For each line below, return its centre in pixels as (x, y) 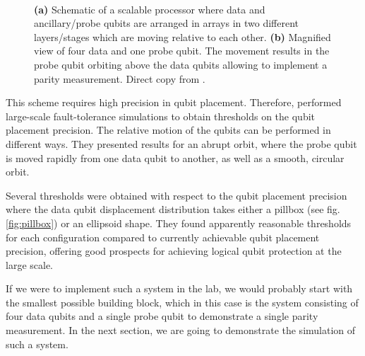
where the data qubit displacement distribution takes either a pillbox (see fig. (173, 209)
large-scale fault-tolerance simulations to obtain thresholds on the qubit (161, 116)
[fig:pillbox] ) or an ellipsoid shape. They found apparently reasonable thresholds (179, 223)
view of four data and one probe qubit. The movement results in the (182, 51)
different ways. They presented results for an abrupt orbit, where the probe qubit (181, 143)
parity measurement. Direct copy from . (120, 78)
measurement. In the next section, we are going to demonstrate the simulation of (181, 330)
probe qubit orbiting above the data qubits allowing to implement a (181, 64)
